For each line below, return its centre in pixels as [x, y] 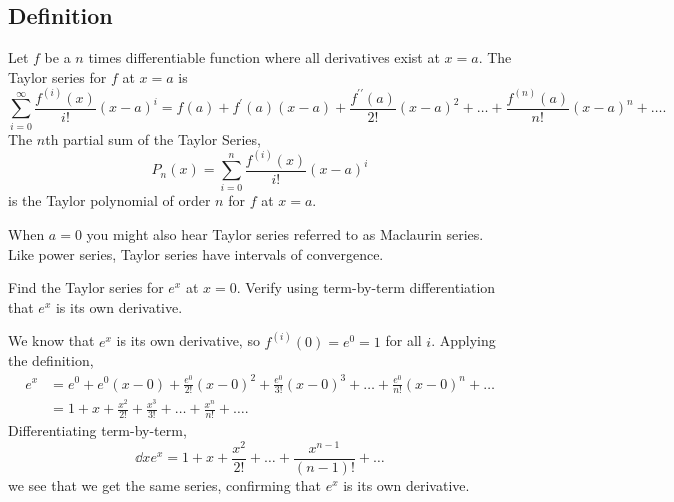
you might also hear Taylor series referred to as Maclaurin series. [285, 234]
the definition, [51, 360]
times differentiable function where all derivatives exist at [264, 57]
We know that [51, 340]
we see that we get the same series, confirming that [164, 485]
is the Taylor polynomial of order [109, 200]
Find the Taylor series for [86, 287]
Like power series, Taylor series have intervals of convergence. [196, 253]
